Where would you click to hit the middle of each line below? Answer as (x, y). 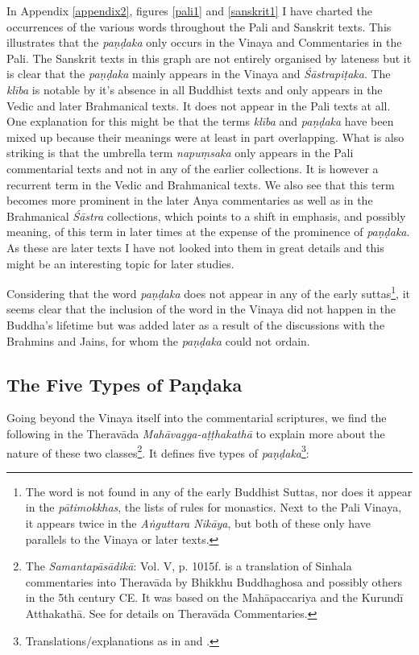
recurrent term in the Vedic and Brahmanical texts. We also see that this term (201, 184)
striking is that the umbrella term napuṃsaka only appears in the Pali (180, 153)
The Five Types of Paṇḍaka (124, 384)
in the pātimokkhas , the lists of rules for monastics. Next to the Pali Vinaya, (214, 507)
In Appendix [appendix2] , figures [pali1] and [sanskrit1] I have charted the (189, 10)
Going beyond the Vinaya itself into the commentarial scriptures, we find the (197, 418)
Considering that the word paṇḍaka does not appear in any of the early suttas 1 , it (209, 292)
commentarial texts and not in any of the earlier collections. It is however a (193, 168)
